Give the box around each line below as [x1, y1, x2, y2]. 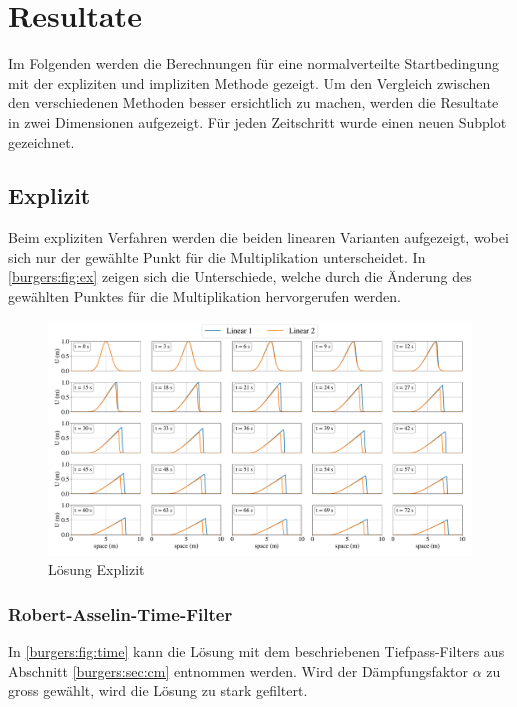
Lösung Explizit [48, 559, 145, 580]
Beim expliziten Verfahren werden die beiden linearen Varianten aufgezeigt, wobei [8, 227, 509, 248]
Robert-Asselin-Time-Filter [8, 601, 233, 626]
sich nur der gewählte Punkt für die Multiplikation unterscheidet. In [8, 246, 426, 267]
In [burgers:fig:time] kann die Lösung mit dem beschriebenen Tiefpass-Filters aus [8, 641, 505, 662]
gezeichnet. [8, 131, 75, 152]
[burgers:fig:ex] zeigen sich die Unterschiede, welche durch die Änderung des [8, 266, 472, 287]
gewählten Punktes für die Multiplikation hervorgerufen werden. [8, 286, 401, 307]
